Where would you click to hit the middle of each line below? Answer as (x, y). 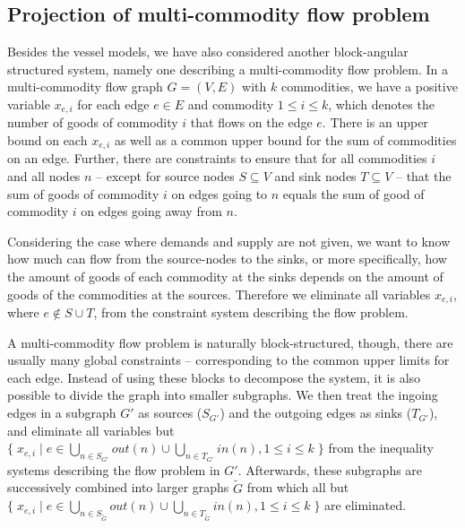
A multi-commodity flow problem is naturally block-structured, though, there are (230, 342)
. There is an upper (375, 122)
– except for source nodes (165, 176)
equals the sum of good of (353, 193)
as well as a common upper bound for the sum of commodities (285, 140)
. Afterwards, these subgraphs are (330, 469)
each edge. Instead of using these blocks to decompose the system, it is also (214, 377)
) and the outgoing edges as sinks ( (316, 413)
